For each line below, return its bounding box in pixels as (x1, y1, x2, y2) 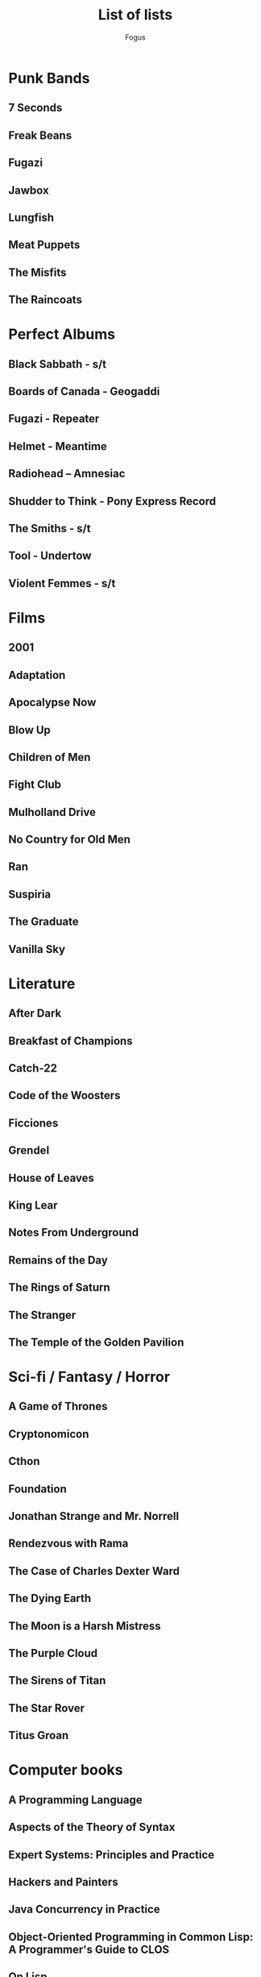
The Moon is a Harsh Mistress (8, 1619, 161, 1633)
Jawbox (8, 183, 50, 197)
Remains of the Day (8, 1253, 109, 1267)
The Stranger (8, 1308, 77, 1321)
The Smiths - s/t (8, 522, 91, 535)
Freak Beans (8, 128, 72, 142)
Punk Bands (8, 69, 90, 87)
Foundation (8, 1482, 67, 1496)
